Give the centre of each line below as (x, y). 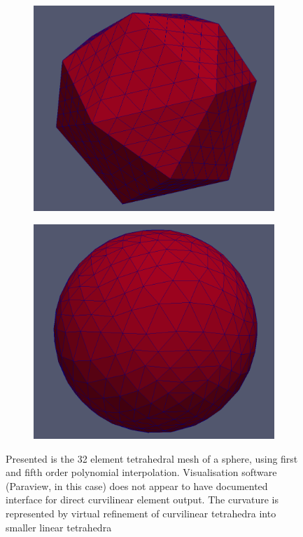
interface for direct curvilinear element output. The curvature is (142, 499)
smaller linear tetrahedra (59, 527)
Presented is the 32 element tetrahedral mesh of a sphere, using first (152, 458)
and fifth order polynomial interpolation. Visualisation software (141, 472)
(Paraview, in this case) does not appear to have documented (137, 485)
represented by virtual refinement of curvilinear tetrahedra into (141, 513)
